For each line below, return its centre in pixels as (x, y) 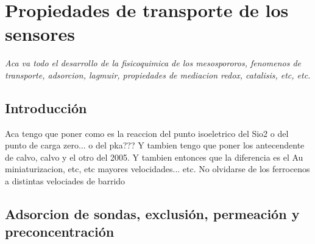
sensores (40, 34)
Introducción (46, 107)
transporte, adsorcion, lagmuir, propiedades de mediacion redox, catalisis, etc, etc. (158, 75)
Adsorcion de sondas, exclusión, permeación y (152, 214)
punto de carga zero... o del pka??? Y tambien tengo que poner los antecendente (155, 145)
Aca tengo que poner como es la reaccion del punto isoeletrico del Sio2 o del (147, 133)
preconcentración (60, 232)
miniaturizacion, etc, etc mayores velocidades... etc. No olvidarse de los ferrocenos (157, 169)
